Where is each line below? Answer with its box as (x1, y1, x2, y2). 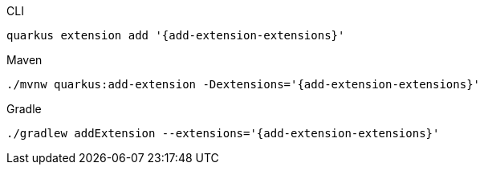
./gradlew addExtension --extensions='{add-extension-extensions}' (6, 127, 440, 140)
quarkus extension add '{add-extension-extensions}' (6, 29, 345, 42)
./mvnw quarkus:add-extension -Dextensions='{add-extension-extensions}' (6, 78, 481, 91)
